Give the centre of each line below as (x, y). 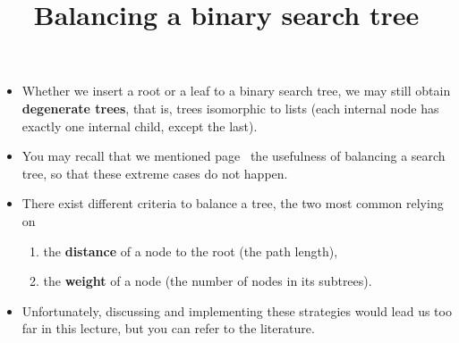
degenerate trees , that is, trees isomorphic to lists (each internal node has (230, 108)
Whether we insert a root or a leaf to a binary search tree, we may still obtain (236, 91)
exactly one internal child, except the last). (140, 125)
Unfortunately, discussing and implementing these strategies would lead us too (237, 310)
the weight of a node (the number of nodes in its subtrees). (208, 281)
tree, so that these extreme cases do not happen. (155, 173)
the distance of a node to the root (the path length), (191, 251)
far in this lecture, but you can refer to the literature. (168, 328)
